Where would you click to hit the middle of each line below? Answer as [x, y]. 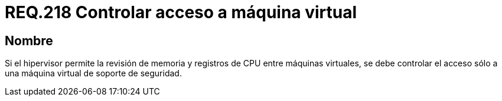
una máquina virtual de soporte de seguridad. [93, 73]
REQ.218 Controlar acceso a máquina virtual [181, 12]
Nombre [29, 41]
